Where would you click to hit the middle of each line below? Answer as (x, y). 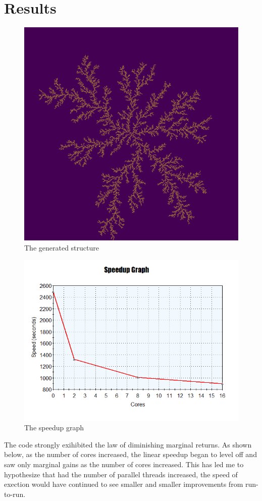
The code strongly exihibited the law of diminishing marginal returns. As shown (128, 444)
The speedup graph (54, 428)
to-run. (15, 494)
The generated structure (62, 247)
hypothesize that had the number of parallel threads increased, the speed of (121, 474)
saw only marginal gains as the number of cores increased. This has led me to (124, 464)
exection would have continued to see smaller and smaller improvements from (124, 484)
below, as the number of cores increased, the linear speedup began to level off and (130, 454)
